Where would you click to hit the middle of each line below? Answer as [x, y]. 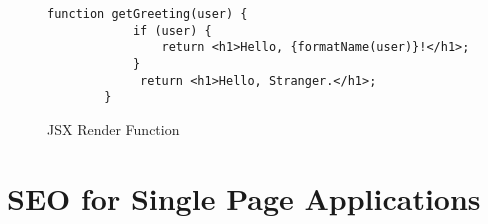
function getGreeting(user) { [147, 14]
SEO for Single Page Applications [244, 197]
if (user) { [172, 30]
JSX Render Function [113, 128]
